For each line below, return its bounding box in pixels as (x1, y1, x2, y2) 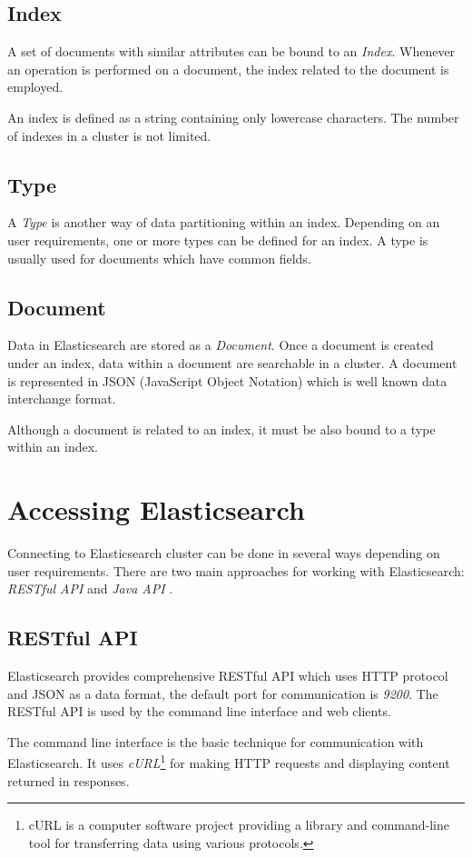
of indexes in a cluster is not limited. (7, 125, 211, 145)
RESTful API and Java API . (7, 579, 173, 598)
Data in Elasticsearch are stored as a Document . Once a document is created (7, 335, 434, 354)
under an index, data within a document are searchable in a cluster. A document (7, 353, 457, 372)
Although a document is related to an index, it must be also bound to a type (7, 419, 436, 438)
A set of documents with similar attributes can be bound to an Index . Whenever (7, 42, 456, 61)
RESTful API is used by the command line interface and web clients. (7, 702, 391, 721)
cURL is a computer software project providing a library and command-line (28, 815, 449, 834)
